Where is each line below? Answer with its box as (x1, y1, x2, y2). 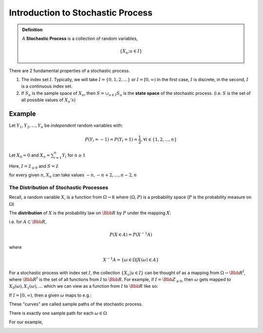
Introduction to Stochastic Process (9, 7, 153, 18)
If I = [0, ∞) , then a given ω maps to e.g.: (9, 292, 92, 298)
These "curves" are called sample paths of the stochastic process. (9, 301, 143, 307)
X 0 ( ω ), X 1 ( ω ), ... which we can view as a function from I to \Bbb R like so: (9, 283, 158, 290)
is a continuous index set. (21, 83, 73, 89)
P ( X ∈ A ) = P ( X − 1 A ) (109, 231, 152, 237)
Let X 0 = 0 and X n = (9, 152, 51, 159)
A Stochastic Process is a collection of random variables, (22, 35, 138, 41)
